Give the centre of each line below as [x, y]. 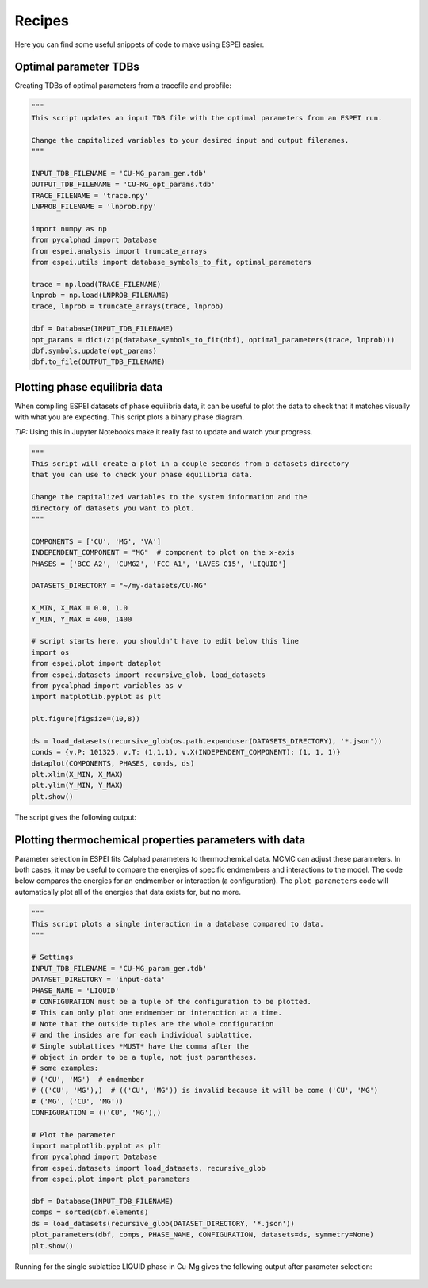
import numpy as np [69, 229]
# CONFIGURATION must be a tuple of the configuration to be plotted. [172, 1001]
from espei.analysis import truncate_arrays [119, 251]
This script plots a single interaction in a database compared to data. [178, 924]
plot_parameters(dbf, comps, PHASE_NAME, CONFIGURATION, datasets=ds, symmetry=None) [203, 1235]
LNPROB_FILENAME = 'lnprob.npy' [94, 206]
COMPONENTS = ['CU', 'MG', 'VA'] [96, 541]
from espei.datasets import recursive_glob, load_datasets [148, 675]
